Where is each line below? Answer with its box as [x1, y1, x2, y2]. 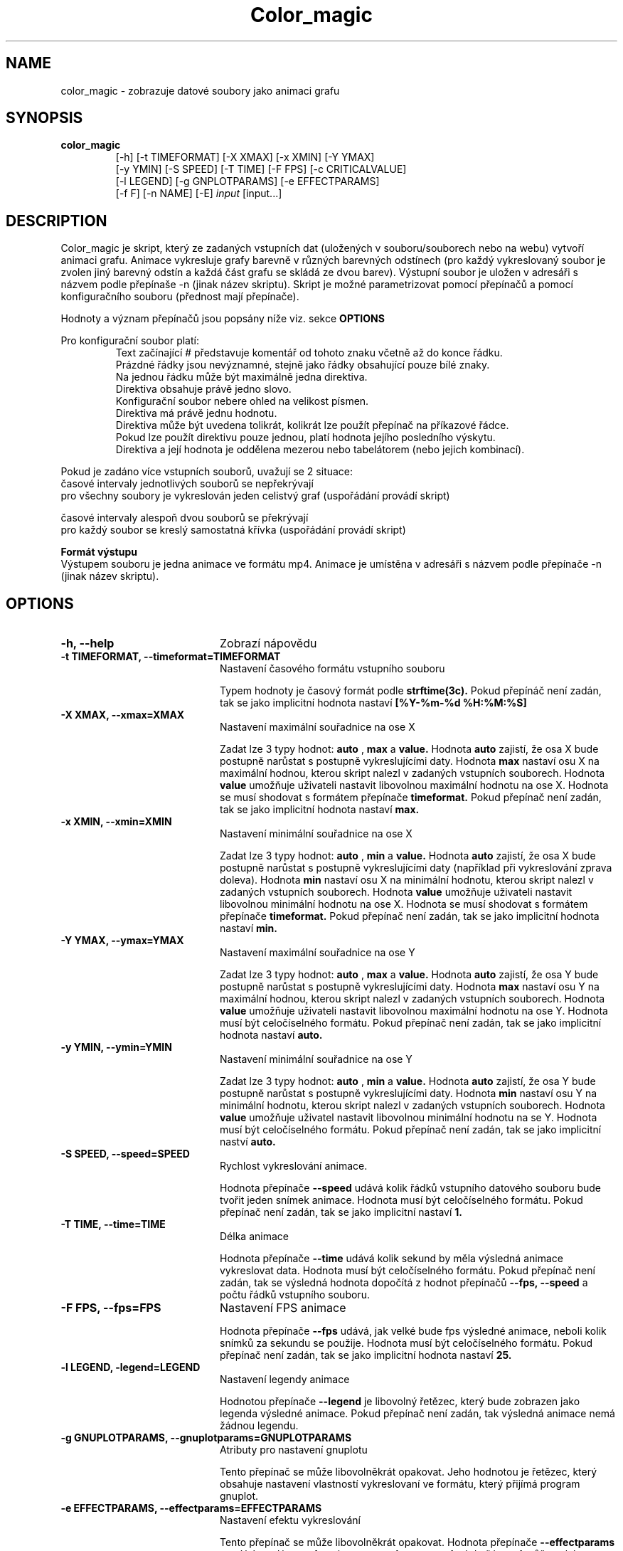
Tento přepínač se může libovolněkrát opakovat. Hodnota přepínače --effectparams [220, 1536, 615, 1549]
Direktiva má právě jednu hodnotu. [115, 407, 277, 420]
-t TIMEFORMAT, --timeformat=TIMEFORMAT [60, 650, 281, 663]
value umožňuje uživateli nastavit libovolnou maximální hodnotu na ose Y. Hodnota [220, 1005, 608, 1017]
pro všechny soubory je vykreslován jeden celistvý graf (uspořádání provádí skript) [60, 489, 450, 502]
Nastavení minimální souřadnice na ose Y [220, 1053, 412, 1066]
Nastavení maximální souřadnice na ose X [220, 721, 415, 734]
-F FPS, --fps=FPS [60, 1301, 161, 1316]
